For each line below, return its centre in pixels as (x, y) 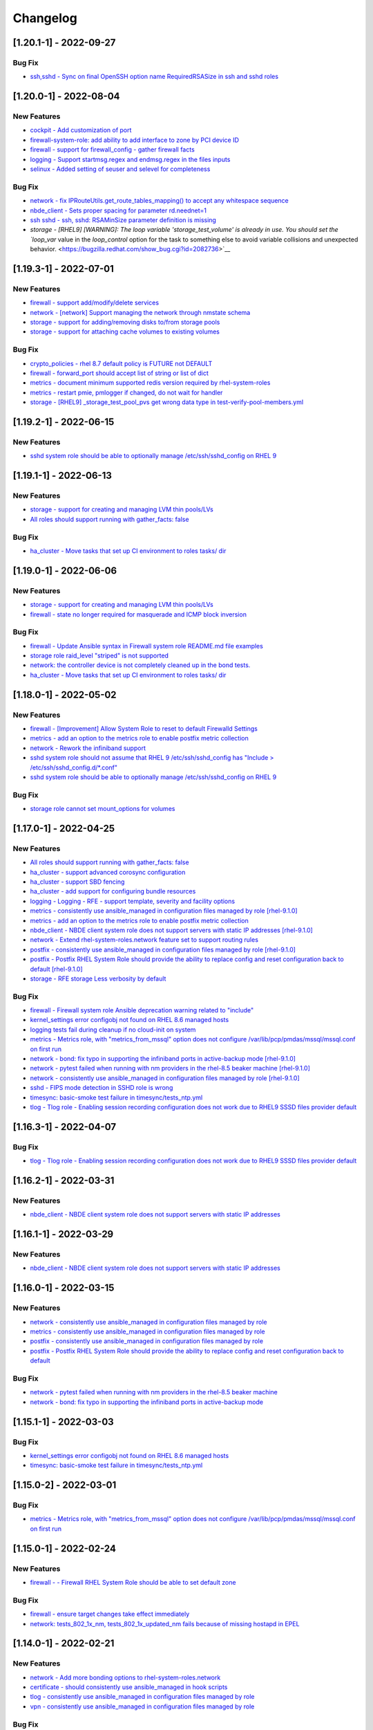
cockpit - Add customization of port (81, 130)
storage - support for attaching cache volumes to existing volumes (125, 331)
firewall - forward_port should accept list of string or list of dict (119, 373)
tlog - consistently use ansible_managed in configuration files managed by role (142, 1697)
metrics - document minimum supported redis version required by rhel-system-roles (150, 383)
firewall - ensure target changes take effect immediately (110, 1614)
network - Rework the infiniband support (88, 748)
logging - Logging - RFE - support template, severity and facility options (132, 901)
